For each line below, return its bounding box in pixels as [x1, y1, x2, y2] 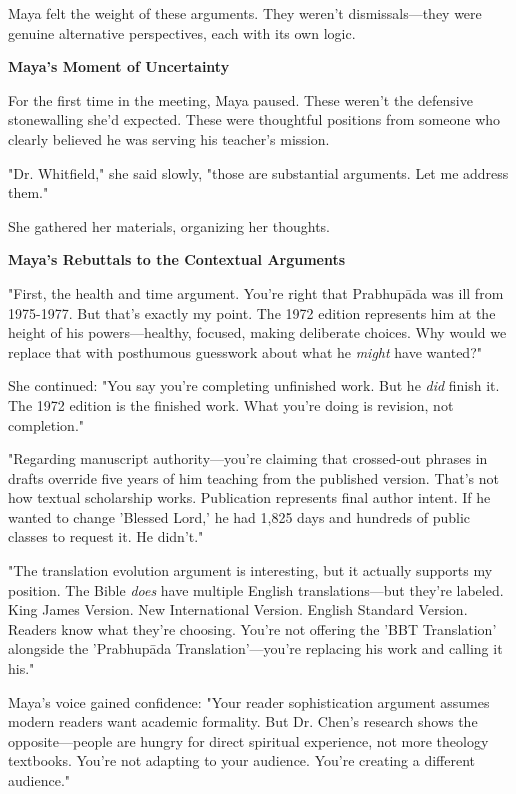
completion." [8, 414, 85, 435]
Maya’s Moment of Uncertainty [8, 56, 230, 77]
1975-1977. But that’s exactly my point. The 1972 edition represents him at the [8, 302, 496, 323]
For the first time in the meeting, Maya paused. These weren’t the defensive [8, 89, 473, 110]
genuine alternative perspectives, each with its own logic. [8, 22, 356, 43]
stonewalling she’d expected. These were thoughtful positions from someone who [8, 109, 501, 130]
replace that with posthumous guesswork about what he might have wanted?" [8, 341, 483, 362]
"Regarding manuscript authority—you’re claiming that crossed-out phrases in [8, 448, 488, 469]
